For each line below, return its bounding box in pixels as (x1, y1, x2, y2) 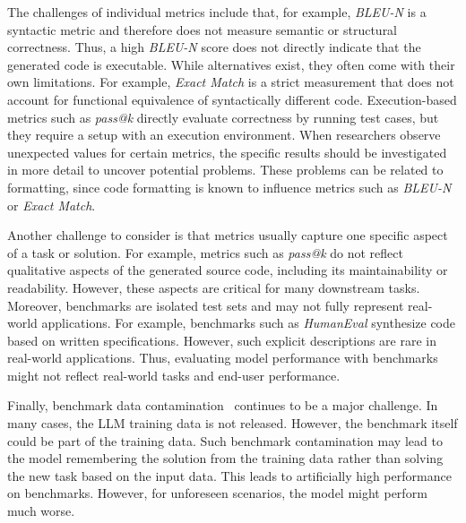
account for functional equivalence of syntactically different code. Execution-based (7, 90, 457, 108)
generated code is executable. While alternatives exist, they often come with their (7, 55, 455, 73)
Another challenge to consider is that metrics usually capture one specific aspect (7, 226, 448, 244)
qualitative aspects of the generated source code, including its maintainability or (7, 261, 448, 279)
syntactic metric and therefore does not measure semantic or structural (7, 20, 398, 39)
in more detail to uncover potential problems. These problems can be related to (7, 160, 444, 179)
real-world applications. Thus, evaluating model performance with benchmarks (7, 348, 438, 367)
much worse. (7, 502, 75, 520)
